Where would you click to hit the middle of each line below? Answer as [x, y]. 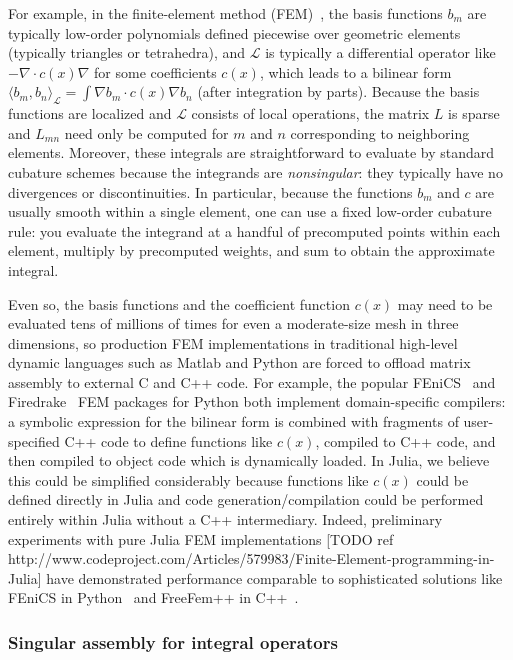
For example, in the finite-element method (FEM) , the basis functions [225, 13]
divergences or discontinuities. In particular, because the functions [210, 191]
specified [34, 440]
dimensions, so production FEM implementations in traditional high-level [233, 342]
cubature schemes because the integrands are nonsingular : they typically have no [255, 171]
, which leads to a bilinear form [355, 71]
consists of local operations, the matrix [310, 113]
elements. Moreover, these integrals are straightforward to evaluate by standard [251, 152]
